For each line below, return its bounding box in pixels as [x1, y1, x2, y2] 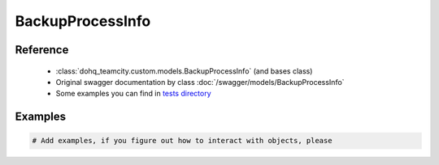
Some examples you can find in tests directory [55, 89, 211, 99]
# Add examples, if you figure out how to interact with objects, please [32, 136, 333, 146]
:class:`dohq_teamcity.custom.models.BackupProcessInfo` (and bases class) [55, 66, 313, 76]
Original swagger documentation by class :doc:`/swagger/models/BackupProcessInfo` [55, 77, 345, 87]
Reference [15, 43, 69, 57]
